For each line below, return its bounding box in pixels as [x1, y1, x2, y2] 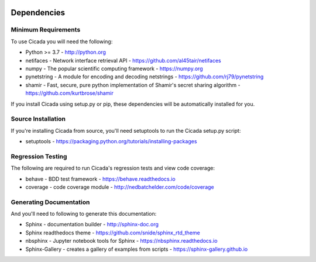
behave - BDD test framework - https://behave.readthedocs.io [25, 175, 176, 182]
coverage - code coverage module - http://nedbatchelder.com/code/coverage [25, 183, 214, 190]
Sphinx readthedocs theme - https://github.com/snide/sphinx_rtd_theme [25, 229, 200, 236]
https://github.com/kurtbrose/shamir [25, 89, 114, 96]
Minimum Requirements [11, 26, 81, 34]
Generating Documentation [11, 198, 90, 206]
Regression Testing [11, 152, 67, 160]
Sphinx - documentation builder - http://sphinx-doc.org [25, 221, 159, 228]
